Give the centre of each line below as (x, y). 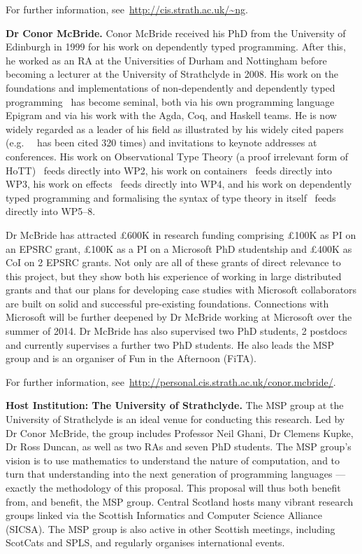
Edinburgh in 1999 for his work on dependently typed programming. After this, (176, 47)
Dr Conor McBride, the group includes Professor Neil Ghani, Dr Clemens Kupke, (180, 432)
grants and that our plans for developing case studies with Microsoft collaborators (181, 290)
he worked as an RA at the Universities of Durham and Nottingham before (166, 60)
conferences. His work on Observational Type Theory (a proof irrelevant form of (177, 156)
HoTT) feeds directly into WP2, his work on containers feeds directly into (169, 170)
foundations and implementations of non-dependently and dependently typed (171, 87)
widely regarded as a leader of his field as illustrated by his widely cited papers (175, 129)
